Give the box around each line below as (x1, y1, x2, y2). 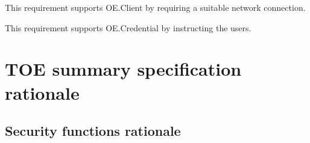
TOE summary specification (5, 56, 242, 81)
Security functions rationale (5, 121, 181, 140)
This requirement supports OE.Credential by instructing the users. (5, 21, 251, 34)
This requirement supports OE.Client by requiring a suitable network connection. (5, 1, 306, 13)
